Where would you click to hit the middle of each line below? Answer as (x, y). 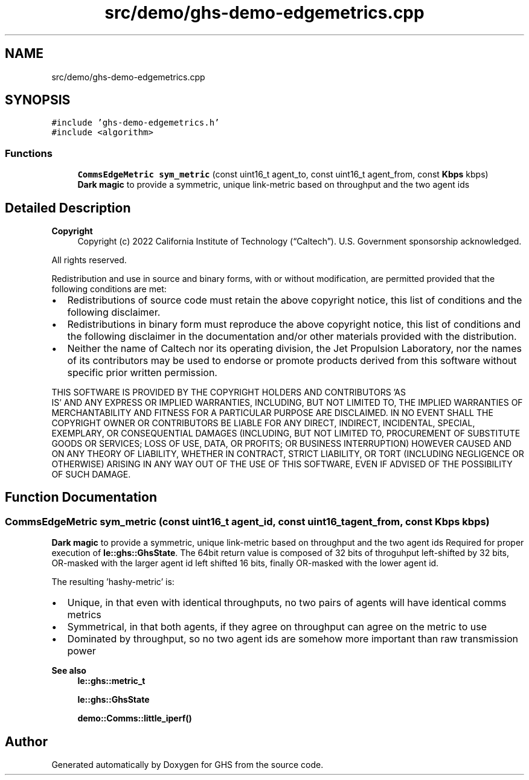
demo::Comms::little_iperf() (135, 718)
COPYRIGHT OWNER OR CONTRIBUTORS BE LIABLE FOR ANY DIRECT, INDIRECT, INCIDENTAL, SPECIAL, (263, 423)
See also (69, 671)
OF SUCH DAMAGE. (91, 475)
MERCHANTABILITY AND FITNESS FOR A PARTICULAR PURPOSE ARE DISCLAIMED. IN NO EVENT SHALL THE (272, 413)
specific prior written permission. (142, 373)
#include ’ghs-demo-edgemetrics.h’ (136, 123)
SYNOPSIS (38, 100)
